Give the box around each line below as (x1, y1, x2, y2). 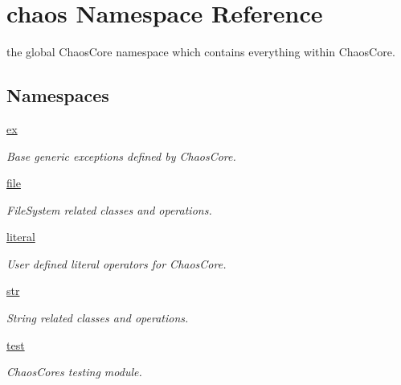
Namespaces (6, 83, 109, 108)
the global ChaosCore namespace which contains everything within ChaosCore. (6, 43, 395, 60)
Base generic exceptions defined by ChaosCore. (6, 147, 236, 164)
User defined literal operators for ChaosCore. (6, 255, 227, 272)
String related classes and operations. (6, 309, 189, 326)
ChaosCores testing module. (6, 363, 142, 380)
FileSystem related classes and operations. (6, 201, 212, 218)
